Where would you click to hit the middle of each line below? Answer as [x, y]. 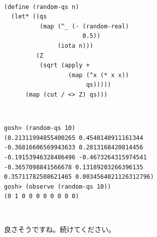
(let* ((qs [29, 17]
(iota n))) [75, 46]
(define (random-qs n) [42, 7]
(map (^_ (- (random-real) [84, 26]
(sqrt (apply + [65, 65]
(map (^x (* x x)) [98, 75]
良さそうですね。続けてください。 [60, 229]
